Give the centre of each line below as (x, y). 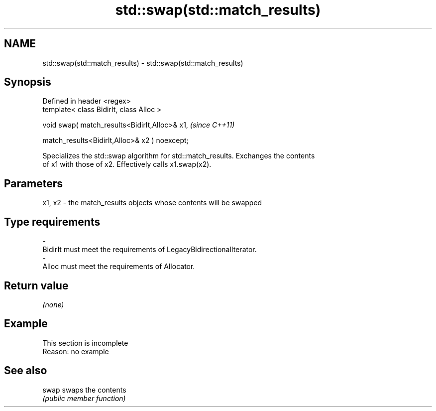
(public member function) (84, 398)
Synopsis (28, 82)
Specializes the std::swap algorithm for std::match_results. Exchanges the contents (179, 156)
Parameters (33, 183)
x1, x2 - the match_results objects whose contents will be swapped (152, 203)
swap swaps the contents (84, 390)
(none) (53, 304)
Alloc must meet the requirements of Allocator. (119, 267)
